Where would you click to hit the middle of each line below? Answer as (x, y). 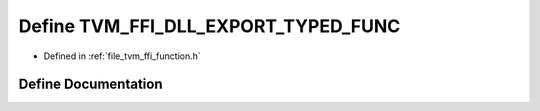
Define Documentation (90, 84)
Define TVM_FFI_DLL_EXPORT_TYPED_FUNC (209, 26)
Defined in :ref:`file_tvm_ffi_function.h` (122, 56)
